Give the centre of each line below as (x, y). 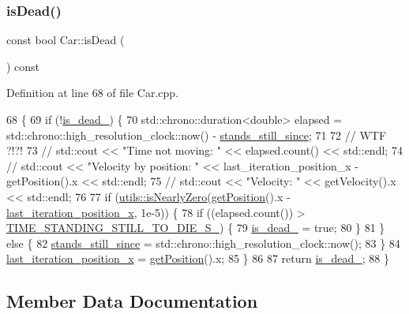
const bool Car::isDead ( (66, 40)
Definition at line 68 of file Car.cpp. (93, 93)
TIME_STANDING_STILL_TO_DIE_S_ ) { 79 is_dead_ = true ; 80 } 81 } (196, 228)
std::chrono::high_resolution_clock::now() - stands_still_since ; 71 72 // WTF (197, 135)
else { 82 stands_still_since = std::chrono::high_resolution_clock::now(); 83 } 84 (203, 243)
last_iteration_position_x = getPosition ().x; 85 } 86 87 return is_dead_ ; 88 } (198, 258)
